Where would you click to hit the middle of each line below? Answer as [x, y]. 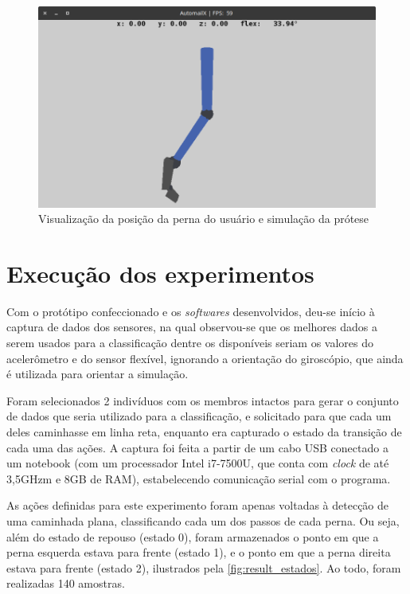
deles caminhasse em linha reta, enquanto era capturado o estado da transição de [204, 431]
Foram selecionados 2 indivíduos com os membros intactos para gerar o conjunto [203, 400]
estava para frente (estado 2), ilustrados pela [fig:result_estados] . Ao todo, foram [204, 567]
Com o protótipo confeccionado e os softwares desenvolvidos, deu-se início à [191, 311]
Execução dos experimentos [160, 273]
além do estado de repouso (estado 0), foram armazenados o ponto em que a [193, 536]
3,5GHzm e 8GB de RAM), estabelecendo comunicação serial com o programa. [199, 478]
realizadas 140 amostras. [66, 583]
